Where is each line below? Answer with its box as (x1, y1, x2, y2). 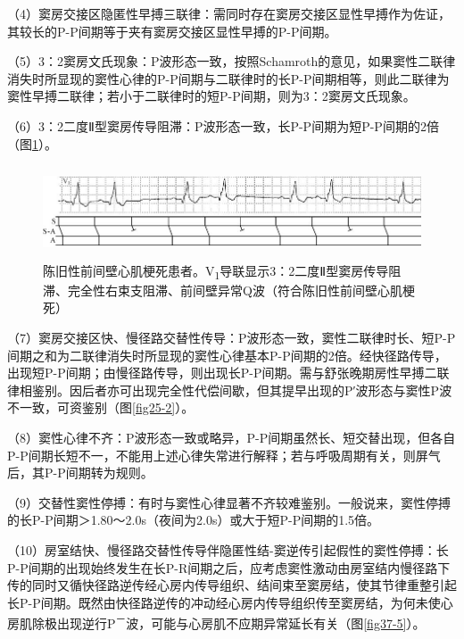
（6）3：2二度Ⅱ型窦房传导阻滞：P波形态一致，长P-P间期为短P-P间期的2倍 (7, 116, 439, 135)
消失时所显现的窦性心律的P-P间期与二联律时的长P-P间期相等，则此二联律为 (7, 69, 450, 87)
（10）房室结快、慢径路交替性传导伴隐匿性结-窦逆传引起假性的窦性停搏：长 (7, 540, 449, 559)
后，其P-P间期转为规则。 (7, 463, 153, 482)
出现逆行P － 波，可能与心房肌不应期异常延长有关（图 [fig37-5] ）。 (56, 611, 426, 633)
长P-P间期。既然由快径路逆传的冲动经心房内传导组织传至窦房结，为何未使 (7, 593, 441, 611)
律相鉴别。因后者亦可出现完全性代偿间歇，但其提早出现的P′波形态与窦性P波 (7, 380, 452, 399)
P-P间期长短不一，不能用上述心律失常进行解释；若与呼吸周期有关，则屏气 (7, 445, 441, 464)
